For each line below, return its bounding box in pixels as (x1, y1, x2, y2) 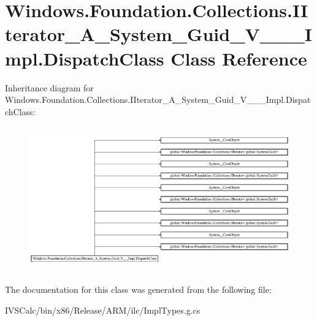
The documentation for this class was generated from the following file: (5, 282, 272, 295)
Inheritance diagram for (5, 81, 94, 94)
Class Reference (170, 45, 307, 70)
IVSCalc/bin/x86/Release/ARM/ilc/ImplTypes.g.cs (5, 303, 201, 316)
